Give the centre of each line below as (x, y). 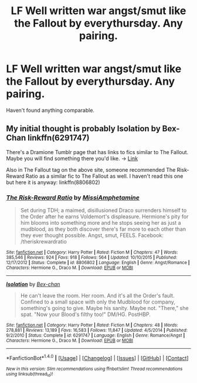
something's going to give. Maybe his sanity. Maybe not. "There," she (104, 308)
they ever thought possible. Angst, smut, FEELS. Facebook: (92, 235)
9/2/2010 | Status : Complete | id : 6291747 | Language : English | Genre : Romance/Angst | (96, 336)
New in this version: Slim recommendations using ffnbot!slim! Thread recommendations (94, 369)
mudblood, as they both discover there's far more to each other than (103, 229)
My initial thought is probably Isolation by (84, 129)
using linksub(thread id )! (30, 374)
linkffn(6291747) (58, 138)
